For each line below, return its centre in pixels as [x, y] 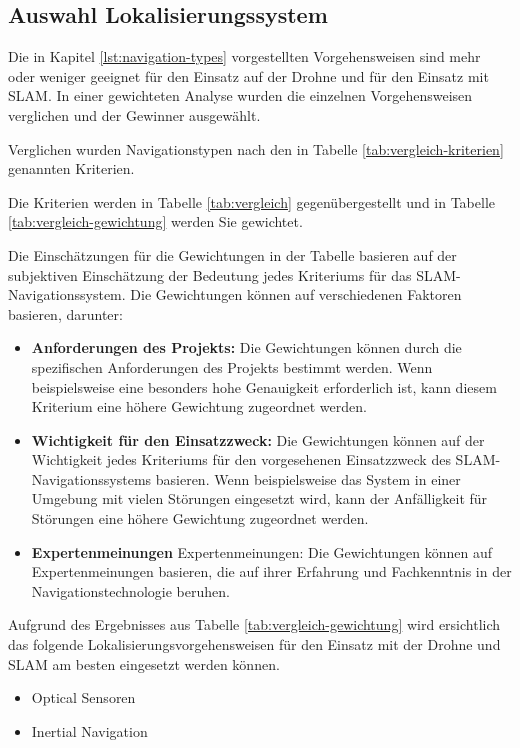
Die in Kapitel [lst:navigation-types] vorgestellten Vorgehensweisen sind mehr [244, 56]
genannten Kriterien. [71, 168]
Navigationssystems [91, 478]
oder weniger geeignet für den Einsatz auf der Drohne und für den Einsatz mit [248, 75]
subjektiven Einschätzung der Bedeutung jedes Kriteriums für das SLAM [232, 274]
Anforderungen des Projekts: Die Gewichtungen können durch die [246, 347]
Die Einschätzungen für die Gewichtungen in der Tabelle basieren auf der [232, 254]
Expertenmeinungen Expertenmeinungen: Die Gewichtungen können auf [261, 551]
